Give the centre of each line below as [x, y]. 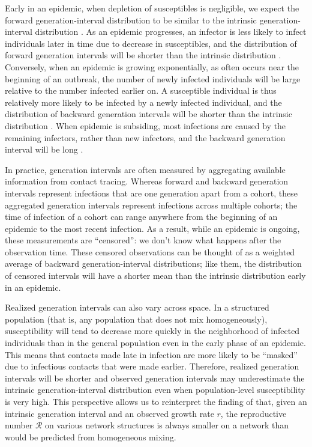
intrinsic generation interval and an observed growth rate [109, 413]
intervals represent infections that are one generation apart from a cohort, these [151, 193]
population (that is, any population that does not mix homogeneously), [136, 319]
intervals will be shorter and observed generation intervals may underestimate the [155, 378]
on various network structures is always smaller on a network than [167, 425]
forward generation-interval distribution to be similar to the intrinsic [131, 20]
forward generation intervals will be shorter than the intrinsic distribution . [143, 55]
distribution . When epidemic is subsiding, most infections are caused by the [145, 125]
